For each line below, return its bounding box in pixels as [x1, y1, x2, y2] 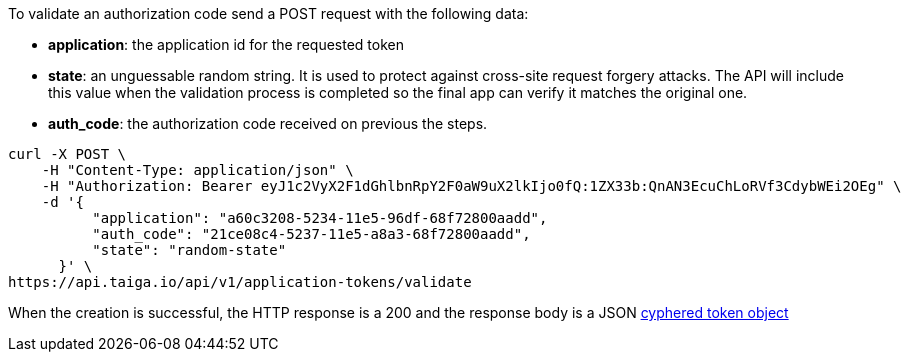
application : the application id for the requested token [48, 36, 404, 53]
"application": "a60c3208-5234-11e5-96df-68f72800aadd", [92, 210, 548, 226]
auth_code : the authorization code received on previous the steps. [48, 115, 488, 132]
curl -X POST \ [8, 146, 127, 162]
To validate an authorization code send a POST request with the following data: [8, 5, 529, 22]
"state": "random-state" [92, 242, 287, 258]
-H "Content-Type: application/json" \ [41, 162, 354, 178]
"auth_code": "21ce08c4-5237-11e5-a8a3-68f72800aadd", [92, 226, 531, 242]
